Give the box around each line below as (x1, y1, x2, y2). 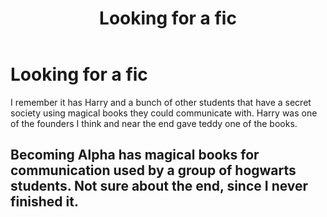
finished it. (10, 193, 79, 211)
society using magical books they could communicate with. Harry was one (10, 107, 318, 119)
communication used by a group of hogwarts (10, 162, 297, 179)
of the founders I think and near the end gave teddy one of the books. (10, 117, 298, 129)
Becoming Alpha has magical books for (10, 147, 260, 164)
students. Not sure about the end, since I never (10, 178, 309, 195)
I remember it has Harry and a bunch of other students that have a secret (10, 96, 312, 108)
